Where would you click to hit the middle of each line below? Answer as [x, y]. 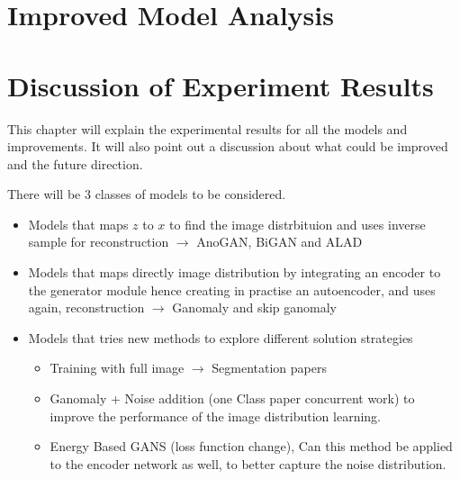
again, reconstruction [86, 307]
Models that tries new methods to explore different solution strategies [221, 337]
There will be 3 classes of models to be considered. [147, 194]
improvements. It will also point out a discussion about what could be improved [228, 146]
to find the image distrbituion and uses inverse [298, 224]
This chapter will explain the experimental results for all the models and [207, 128]
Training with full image [117, 368]
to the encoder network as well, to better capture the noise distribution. [248, 463]
